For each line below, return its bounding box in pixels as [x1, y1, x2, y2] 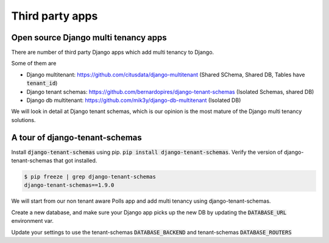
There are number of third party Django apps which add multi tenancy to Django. [11, 49, 214, 56]
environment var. [11, 217, 54, 225]
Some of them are [11, 60, 57, 67]
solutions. [11, 116, 36, 123]
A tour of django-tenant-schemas [11, 132, 143, 143]
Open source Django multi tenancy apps [11, 32, 167, 43]
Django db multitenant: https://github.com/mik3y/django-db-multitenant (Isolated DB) [26, 96, 241, 104]
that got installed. [54, 157, 97, 164]
